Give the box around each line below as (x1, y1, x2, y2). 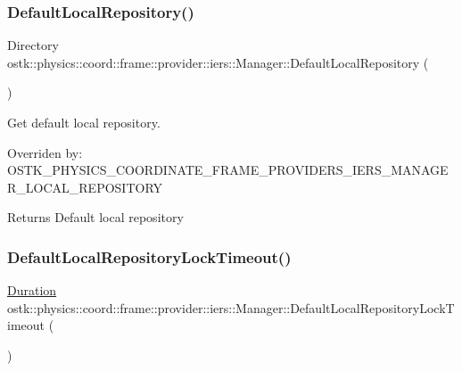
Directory (7, 36, 59, 54)
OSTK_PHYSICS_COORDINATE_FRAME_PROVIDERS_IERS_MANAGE (7, 161, 449, 179)
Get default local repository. (7, 113, 161, 131)
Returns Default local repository (7, 208, 184, 227)
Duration (7, 281, 57, 300)
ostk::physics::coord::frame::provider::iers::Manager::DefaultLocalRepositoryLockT (7, 298, 455, 317)
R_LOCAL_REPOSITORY (7, 177, 163, 196)
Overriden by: (7, 143, 83, 161)
